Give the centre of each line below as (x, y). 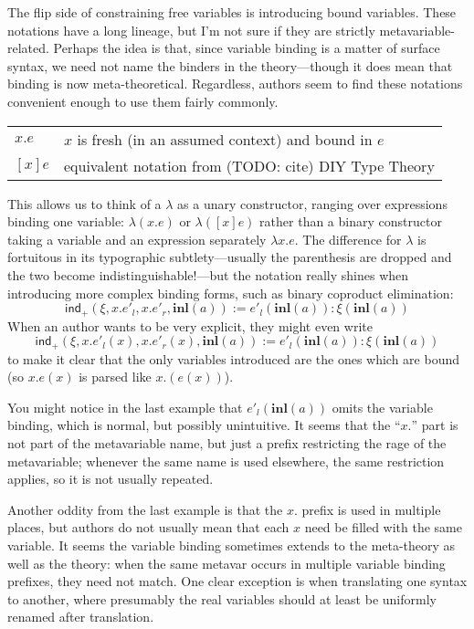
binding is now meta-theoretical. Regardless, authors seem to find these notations (235, 84)
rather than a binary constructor (351, 221)
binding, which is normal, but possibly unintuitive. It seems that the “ (204, 425)
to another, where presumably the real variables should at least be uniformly (222, 598)
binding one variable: (66, 221)
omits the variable (382, 407)
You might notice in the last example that (125, 407)
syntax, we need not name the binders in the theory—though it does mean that (230, 65)
